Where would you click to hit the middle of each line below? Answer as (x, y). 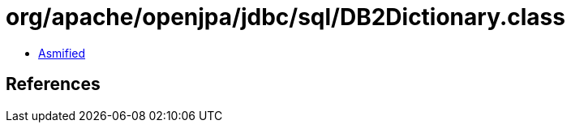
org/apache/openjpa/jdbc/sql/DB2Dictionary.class (285, 17)
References (53, 84)
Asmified (62, 53)
